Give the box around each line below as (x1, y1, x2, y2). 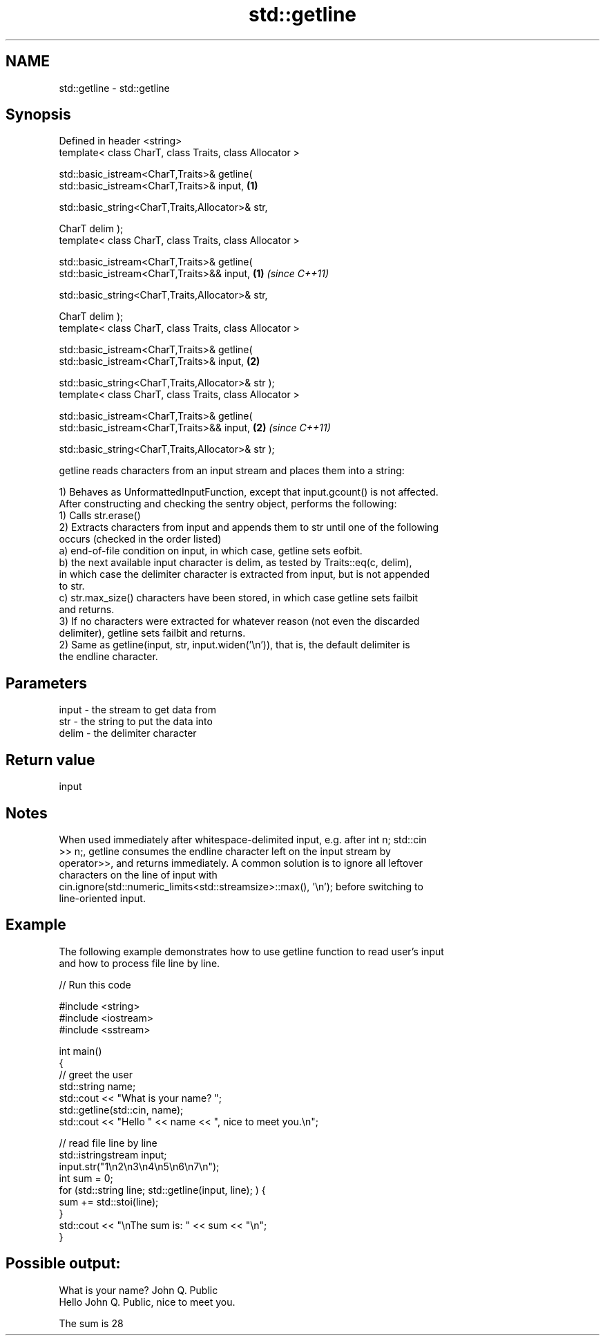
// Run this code (59, 978, 131, 991)
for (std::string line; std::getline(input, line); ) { (59, 1183, 266, 1196)
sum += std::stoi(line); (59, 1195, 159, 1208)
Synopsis (6, 106, 71, 124)
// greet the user (59, 1068, 133, 1080)
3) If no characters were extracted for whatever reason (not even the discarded (59, 615, 420, 628)
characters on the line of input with (59, 868, 218, 881)
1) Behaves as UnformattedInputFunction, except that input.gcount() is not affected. (59, 486, 439, 498)
